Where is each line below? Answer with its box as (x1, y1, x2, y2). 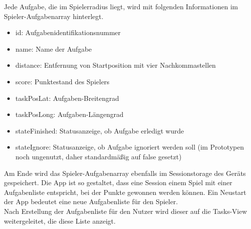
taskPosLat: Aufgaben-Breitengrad (15, 93, 119, 103)
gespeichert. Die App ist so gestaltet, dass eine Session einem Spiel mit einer (4, 177, 232, 188)
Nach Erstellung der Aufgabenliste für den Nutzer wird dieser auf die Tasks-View (4, 206, 247, 216)
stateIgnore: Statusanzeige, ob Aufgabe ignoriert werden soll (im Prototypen (15, 142, 244, 152)
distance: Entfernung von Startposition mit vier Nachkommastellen (15, 60, 216, 70)
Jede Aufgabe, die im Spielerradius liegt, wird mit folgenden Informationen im (4, 1, 238, 11)
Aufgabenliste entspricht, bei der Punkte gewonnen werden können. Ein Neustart (4, 187, 247, 197)
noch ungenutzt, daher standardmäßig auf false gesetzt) (15, 151, 182, 161)
